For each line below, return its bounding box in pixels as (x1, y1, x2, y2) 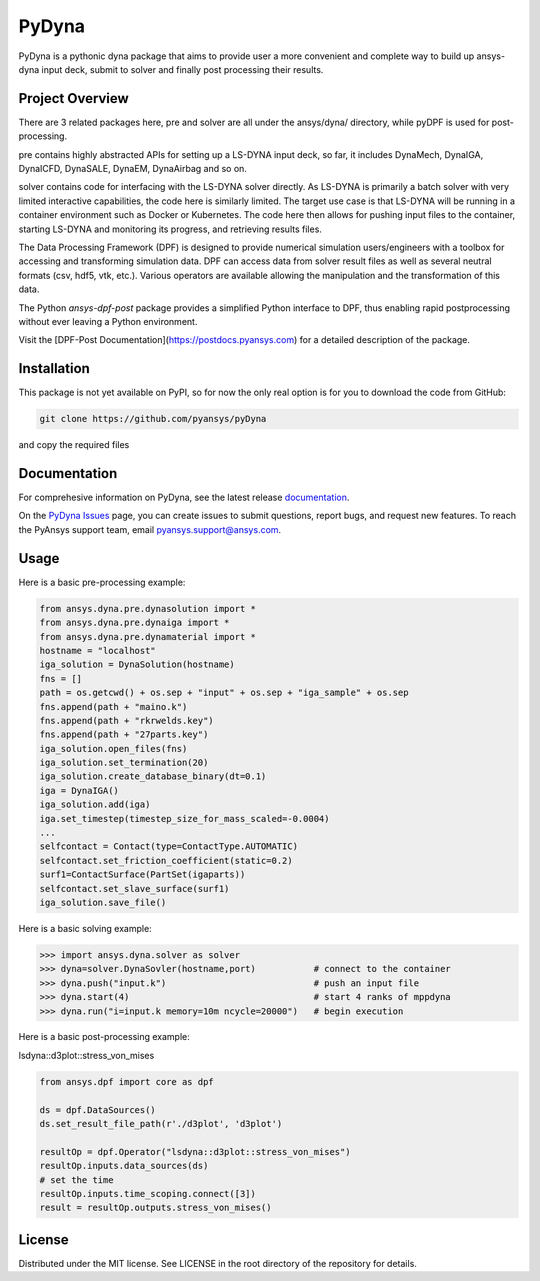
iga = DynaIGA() (39, 785, 120, 796)
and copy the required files (18, 439, 130, 451)
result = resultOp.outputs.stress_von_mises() (39, 1202, 272, 1214)
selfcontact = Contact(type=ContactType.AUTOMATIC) (39, 841, 299, 852)
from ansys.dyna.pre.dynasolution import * (39, 603, 257, 614)
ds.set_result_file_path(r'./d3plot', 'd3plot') (39, 1118, 283, 1130)
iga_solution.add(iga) (39, 799, 151, 810)
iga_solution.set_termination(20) (39, 757, 209, 769)
